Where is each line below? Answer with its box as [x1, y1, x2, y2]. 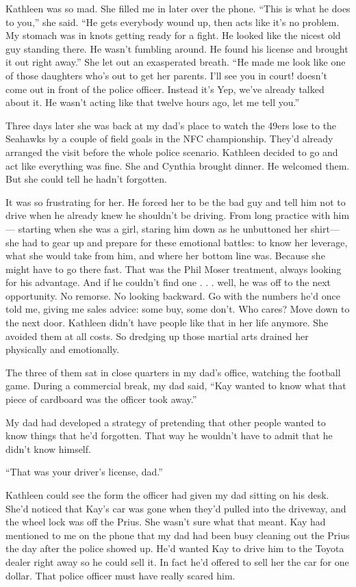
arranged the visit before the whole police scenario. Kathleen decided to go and [5, 144, 338, 159]
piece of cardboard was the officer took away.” [5, 392, 197, 406]
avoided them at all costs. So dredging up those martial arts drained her [5, 328, 309, 343]
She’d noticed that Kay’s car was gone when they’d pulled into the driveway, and [5, 501, 346, 515]
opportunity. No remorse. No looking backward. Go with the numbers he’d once [5, 288, 340, 302]
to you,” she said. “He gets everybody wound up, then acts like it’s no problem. [5, 14, 340, 29]
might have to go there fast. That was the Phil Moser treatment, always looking [5, 261, 342, 276]
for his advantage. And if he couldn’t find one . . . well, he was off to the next [5, 275, 331, 289]
